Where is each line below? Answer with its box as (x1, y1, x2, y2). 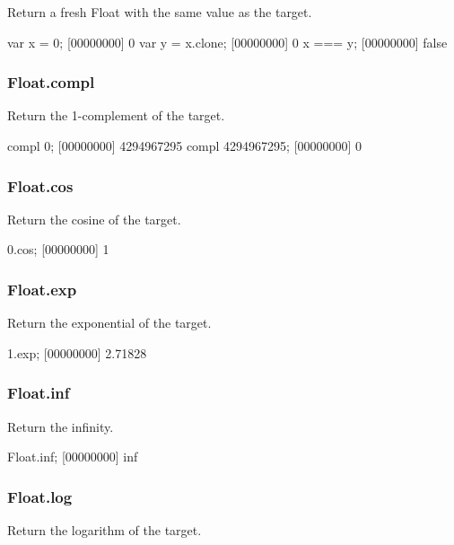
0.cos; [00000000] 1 (7, 240, 109, 259)
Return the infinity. (7, 417, 114, 435)
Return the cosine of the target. (7, 209, 181, 228)
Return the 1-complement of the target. (7, 106, 225, 125)
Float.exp (7, 277, 77, 300)
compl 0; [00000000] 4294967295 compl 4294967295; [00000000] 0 (7, 136, 362, 154)
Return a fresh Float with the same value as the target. (7, 3, 312, 21)
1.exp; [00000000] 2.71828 (7, 343, 147, 362)
